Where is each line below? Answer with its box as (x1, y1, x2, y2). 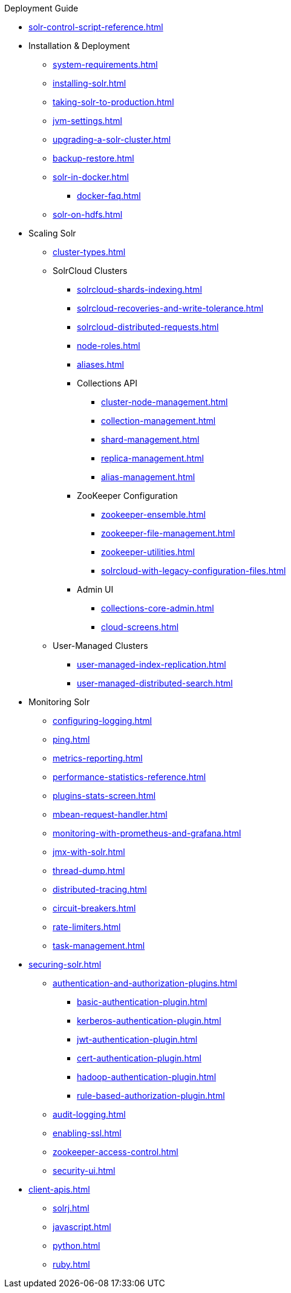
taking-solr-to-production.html (53, 97, 174, 107)
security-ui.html (53, 1165, 116, 1176)
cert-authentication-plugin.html (77, 1053, 201, 1063)
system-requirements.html (53, 59, 158, 70)
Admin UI (77, 584, 114, 594)
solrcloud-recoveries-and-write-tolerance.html (77, 303, 264, 313)
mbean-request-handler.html (53, 809, 168, 819)
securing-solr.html (28, 959, 102, 969)
